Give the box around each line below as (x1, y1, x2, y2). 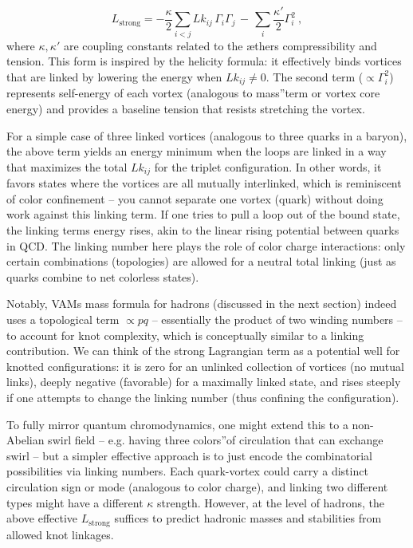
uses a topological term (6, 311, 120, 328)
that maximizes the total (6, 158, 128, 175)
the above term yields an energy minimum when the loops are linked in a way (6, 143, 387, 160)
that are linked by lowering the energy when (6, 68, 222, 85)
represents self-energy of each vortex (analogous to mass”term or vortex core (6, 85, 380, 101)
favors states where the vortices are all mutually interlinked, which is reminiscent (6, 175, 402, 191)
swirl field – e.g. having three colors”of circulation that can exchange (48, 432, 383, 448)
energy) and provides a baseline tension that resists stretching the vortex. (6, 101, 365, 117)
